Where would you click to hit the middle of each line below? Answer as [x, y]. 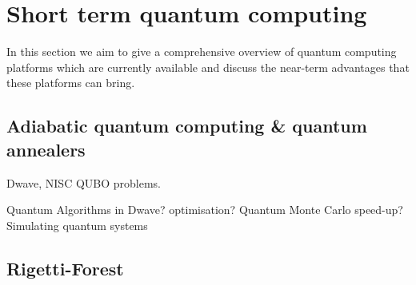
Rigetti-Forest [65, 268]
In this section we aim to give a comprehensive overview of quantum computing [202, 51]
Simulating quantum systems [77, 225]
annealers [46, 149]
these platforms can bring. [71, 83]
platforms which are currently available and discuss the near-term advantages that [208, 67]
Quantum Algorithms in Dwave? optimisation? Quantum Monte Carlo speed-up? [205, 210]
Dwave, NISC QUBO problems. [84, 182]
